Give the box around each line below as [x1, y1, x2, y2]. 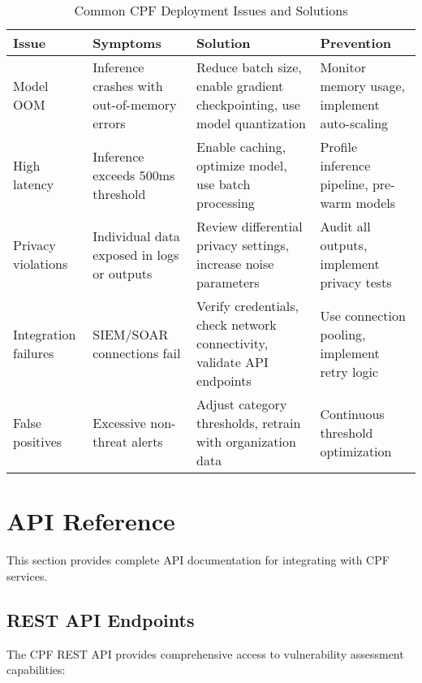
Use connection [320, 305, 406, 325]
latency [13, 175, 54, 193]
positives [13, 432, 62, 451]
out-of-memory [93, 95, 177, 114]
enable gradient [196, 76, 284, 95]
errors [93, 114, 126, 132]
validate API [196, 352, 269, 371]
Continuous [320, 404, 385, 423]
